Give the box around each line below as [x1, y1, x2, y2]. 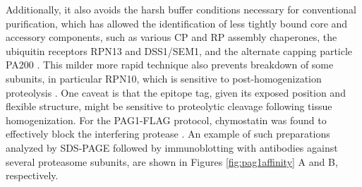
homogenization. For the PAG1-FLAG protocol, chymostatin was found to [6, 112, 327, 127]
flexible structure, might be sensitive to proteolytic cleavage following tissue [6, 99, 332, 114]
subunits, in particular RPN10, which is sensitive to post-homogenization [6, 71, 322, 85]
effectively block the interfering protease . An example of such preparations [6, 126, 330, 141]
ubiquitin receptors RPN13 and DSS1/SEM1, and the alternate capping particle [6, 43, 353, 58]
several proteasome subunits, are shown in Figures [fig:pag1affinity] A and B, [6, 154, 338, 169]
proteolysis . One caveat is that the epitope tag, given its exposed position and [6, 85, 346, 99]
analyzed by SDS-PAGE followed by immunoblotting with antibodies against [6, 140, 338, 155]
